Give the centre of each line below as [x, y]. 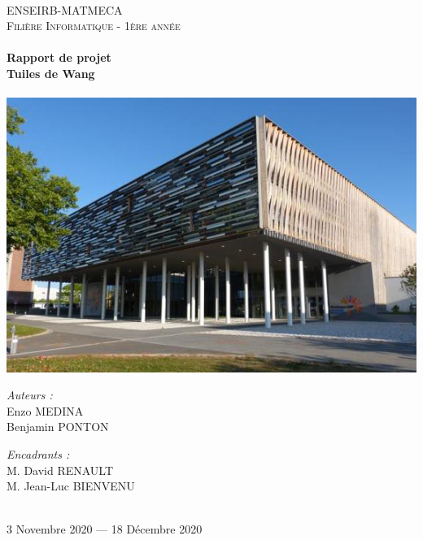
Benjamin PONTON [58, 427]
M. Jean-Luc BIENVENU [71, 486]
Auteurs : [30, 395]
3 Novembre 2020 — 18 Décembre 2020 [105, 529]
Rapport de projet [59, 57]
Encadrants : [38, 454]
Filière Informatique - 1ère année [94, 26]
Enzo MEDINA [45, 410]
